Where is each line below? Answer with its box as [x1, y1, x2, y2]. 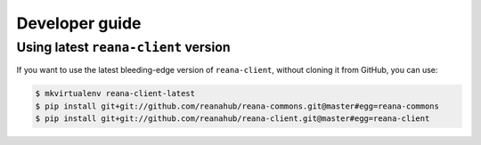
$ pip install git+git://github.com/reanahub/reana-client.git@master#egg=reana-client [35, 114, 430, 124]
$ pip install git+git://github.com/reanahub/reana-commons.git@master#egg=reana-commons [35, 101, 440, 111]
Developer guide [16, 13, 142, 33]
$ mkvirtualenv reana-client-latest [35, 89, 196, 99]
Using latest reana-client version [16, 39, 231, 55]
